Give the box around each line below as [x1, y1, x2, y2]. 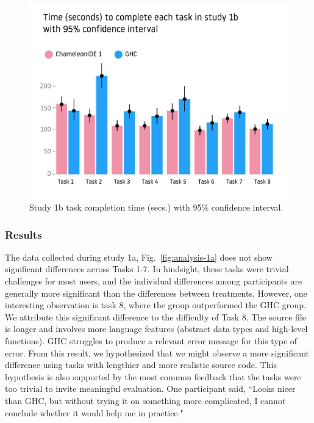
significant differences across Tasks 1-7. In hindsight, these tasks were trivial [5, 262, 289, 275]
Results [5, 226, 42, 242]
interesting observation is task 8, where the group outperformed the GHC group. [5, 298, 306, 311]
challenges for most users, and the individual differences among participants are [5, 275, 302, 287]
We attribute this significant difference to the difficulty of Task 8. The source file [5, 310, 306, 323]
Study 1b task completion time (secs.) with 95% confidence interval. [29, 201, 284, 214]
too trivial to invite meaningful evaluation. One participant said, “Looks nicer [5, 382, 296, 395]
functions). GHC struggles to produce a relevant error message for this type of [5, 334, 298, 347]
